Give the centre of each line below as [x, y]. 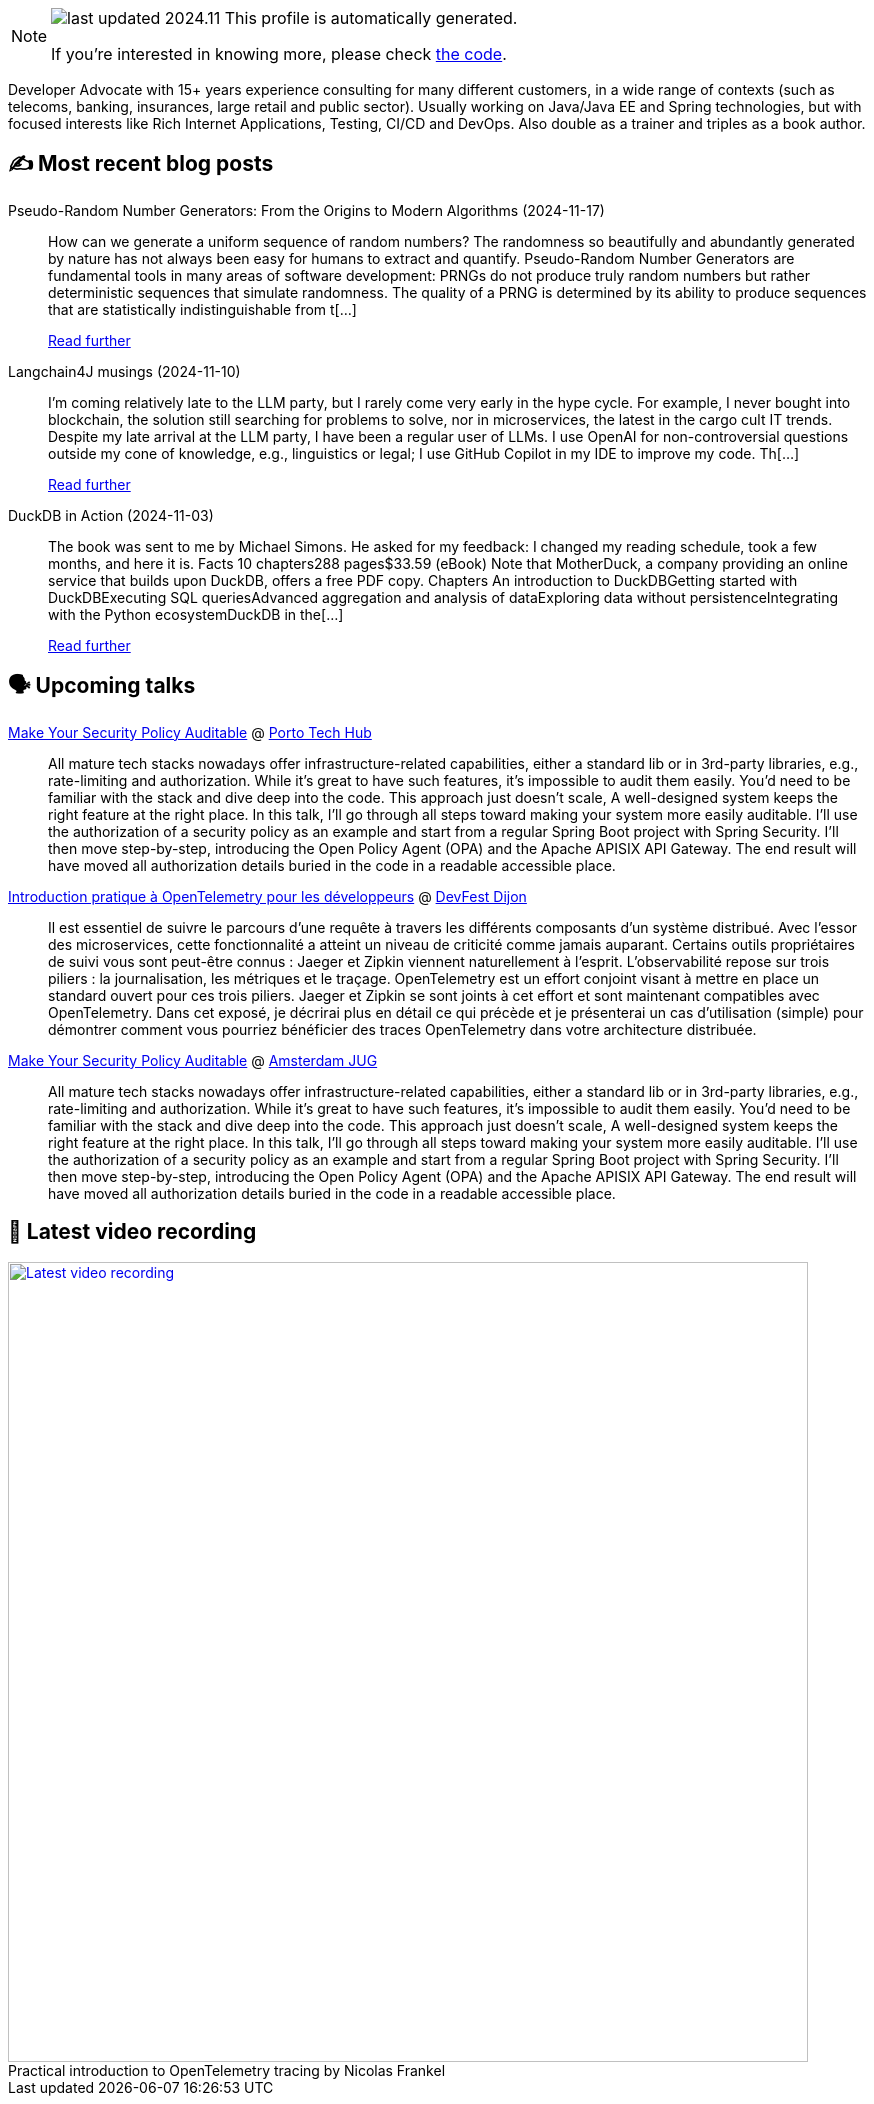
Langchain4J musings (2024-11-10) [124, 371]
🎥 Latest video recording [132, 1232]
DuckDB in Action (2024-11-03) [111, 515]
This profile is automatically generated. [371, 18]
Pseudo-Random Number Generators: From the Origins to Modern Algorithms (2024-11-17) [306, 210]
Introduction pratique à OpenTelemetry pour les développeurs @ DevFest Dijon [267, 896]
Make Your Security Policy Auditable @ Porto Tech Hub [190, 732]
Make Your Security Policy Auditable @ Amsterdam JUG [193, 1060]
